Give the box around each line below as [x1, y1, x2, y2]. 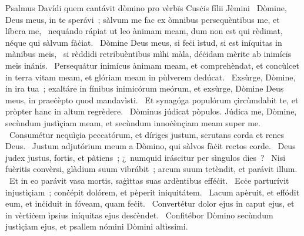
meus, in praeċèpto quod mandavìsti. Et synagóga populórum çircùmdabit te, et [5, 93, 299, 106]
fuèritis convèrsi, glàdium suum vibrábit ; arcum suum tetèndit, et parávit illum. [5, 163, 298, 175]
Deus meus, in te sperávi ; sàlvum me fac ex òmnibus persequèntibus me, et [5, 13, 280, 25]
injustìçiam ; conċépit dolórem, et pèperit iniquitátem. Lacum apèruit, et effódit [5, 186, 300, 198]
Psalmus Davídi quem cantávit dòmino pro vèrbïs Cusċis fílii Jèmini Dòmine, [5, 2, 287, 14]
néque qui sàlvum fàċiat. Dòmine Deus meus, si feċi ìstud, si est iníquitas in [5, 36, 282, 48]
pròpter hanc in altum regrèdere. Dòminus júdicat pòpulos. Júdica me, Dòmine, [5, 105, 297, 117]
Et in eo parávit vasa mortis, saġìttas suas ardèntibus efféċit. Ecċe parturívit [9, 174, 289, 186]
